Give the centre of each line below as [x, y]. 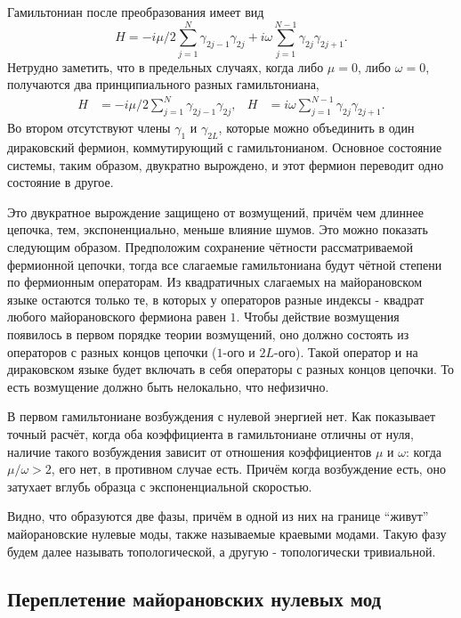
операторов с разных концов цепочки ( [112, 351]
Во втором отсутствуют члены [89, 128]
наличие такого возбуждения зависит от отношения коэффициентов [190, 451]
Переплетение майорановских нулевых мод [194, 599]
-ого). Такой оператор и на [346, 351]
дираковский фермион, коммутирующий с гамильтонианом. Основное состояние [225, 147]
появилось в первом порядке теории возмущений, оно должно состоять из [208, 333]
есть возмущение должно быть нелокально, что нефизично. [168, 386]
